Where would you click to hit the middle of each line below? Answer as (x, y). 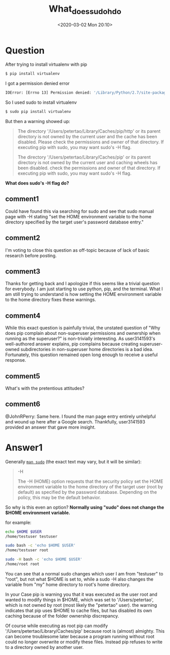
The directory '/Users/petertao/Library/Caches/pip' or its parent (84, 157)
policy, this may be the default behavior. (59, 497)
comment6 (23, 404)
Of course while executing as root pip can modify (57, 626)
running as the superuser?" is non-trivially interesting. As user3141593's (80, 339)
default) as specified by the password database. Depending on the (87, 492)
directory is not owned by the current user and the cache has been (87, 136)
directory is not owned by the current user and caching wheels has (88, 162)
